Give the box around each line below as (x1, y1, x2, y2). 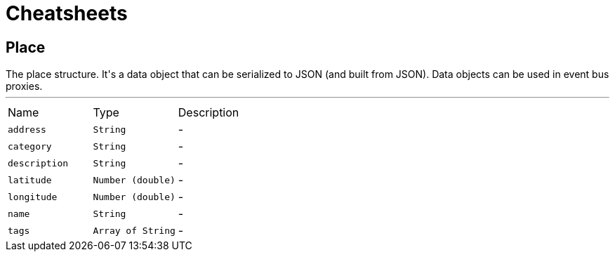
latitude (8, 174, 52, 185)
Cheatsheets (6, 1, 128, 25)
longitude (8, 191, 58, 202)
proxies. (6, 80, 43, 93)
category (8, 140, 52, 152)
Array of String (93, 225, 176, 236)
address (8, 124, 46, 135)
